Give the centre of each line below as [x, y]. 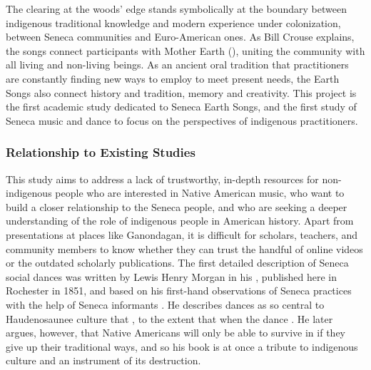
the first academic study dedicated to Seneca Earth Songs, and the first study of [181, 107]
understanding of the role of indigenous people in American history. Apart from [180, 221]
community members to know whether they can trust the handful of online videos [184, 248]
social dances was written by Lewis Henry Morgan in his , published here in [171, 276]
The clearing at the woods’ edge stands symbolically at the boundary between [176, 9]
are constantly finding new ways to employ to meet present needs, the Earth [173, 78]
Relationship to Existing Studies [101, 152]
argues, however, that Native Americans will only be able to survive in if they [176, 333]
